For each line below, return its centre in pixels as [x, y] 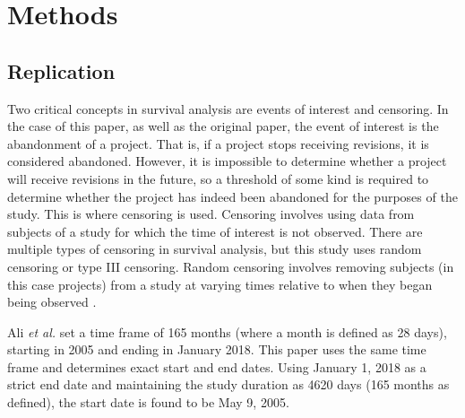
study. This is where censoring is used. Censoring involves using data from [211, 214]
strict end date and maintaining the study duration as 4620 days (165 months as [228, 384]
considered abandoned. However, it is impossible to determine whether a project [227, 161]
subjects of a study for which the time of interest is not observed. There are [215, 231]
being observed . [52, 302]
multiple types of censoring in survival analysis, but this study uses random [215, 249]
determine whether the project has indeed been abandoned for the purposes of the [232, 196]
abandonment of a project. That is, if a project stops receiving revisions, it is [218, 143]
